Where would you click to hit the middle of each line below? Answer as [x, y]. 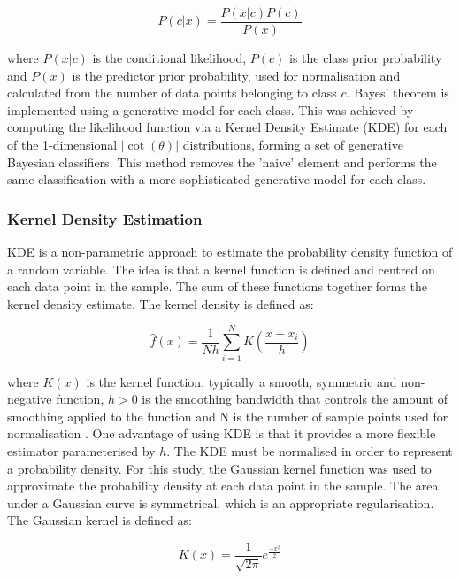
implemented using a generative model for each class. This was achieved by [211, 109]
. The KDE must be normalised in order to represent [310, 450]
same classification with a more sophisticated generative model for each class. [217, 179]
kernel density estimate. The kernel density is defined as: [161, 303]
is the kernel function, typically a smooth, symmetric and [241, 381]
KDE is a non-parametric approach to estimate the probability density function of [230, 252]
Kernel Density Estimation [105, 218]
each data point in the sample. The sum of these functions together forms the [217, 286]
